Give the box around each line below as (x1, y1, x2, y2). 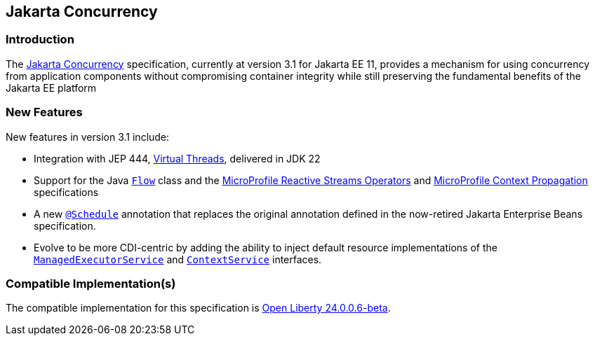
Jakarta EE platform (6, 81, 97, 94)
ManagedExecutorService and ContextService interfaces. (34, 253, 322, 265)
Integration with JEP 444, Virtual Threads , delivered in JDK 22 (34, 152, 321, 165)
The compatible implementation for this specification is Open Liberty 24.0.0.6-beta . (6, 302, 391, 314)
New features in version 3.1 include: (6, 130, 170, 143)
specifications (34, 186, 99, 198)
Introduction (6, 32, 74, 47)
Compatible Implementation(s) (6, 276, 176, 291)
